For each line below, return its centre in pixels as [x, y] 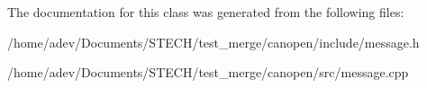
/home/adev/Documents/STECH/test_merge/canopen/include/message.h [213, 42]
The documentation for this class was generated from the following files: [206, 12]
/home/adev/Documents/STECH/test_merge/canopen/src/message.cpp [208, 72]
